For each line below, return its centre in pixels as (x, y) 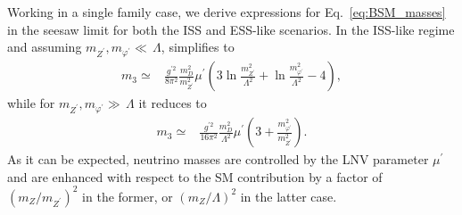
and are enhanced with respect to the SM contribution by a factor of (195, 176)
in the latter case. (289, 196)
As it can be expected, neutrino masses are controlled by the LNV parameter (218, 159)
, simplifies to (198, 47)
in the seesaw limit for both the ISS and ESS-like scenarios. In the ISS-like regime (231, 29)
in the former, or (128, 196)
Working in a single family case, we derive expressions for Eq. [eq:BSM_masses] (227, 12)
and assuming (45, 47)
